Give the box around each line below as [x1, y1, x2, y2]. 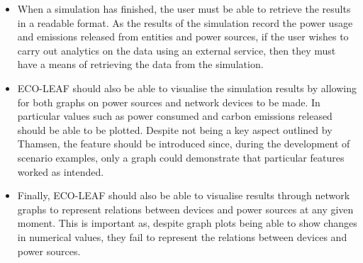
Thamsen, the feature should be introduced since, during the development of [17, 136, 350, 151]
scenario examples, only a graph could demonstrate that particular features [17, 150, 345, 164]
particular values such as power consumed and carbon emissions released [17, 108, 333, 123]
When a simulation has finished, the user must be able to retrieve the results [17, 1, 351, 16]
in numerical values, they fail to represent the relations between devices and [17, 229, 347, 244]
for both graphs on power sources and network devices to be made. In [17, 94, 320, 109]
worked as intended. [17, 164, 104, 179]
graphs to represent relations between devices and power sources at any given [17, 201, 354, 216]
